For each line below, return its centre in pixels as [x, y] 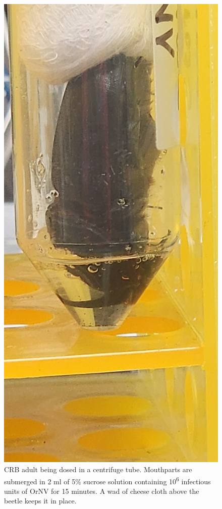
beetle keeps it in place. [40, 501]
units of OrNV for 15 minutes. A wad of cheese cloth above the [102, 491]
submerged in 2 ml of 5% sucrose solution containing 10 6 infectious [107, 480]
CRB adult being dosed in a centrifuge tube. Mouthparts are [98, 469]
